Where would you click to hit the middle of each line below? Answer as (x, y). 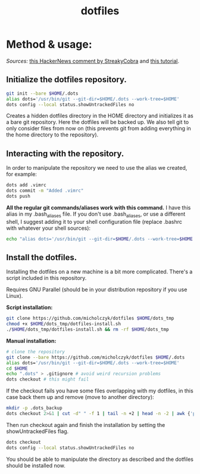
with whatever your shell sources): (49, 228)
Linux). (15, 296)
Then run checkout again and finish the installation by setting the (86, 425)
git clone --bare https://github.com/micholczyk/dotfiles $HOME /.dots (96, 357)
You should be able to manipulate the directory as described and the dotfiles (100, 459)
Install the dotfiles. (42, 257)
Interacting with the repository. (65, 153)
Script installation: (29, 307)
